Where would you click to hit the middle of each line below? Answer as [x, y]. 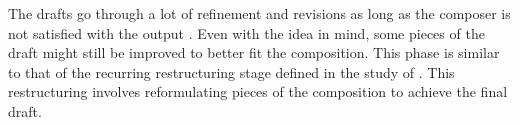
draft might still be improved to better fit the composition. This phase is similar [254, 52]
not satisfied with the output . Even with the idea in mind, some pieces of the [246, 32]
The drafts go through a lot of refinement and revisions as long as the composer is [259, 13]
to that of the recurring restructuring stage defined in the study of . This [231, 71]
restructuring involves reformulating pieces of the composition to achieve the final [258, 91]
